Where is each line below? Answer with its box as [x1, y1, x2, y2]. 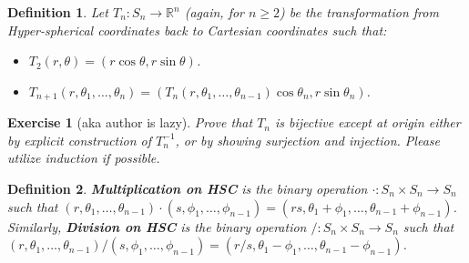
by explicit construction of [7, 130, 152, 149]
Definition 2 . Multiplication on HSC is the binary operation [7, 179, 368, 198]
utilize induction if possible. [7, 148, 160, 167]
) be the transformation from [280, 3, 439, 21]
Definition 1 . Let [7, 3, 108, 21]
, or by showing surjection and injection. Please [175, 130, 440, 149]
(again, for [184, 3, 244, 21]
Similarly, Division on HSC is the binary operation [7, 217, 307, 236]
